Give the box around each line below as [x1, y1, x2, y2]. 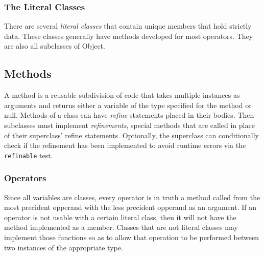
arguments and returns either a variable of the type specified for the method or [4, 99, 252, 110]
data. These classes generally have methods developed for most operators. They [4, 30, 253, 41]
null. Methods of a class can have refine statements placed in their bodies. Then [4, 110, 254, 120]
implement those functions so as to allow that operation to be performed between [4, 232, 259, 243]
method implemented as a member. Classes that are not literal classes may [4, 222, 238, 232]
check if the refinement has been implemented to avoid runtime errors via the [4, 140, 246, 151]
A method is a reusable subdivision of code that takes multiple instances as [4, 90, 240, 100]
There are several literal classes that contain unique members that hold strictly [4, 20, 252, 31]
